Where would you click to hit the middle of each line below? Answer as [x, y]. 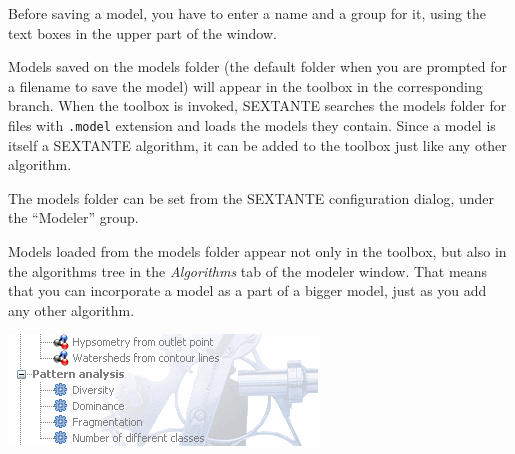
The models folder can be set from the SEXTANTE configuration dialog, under [251, 197]
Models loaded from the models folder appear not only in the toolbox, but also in [257, 251]
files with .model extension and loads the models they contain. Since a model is [252, 124]
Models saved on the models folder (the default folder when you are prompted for [257, 66]
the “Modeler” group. [73, 217]
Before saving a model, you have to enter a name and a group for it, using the [247, 13]
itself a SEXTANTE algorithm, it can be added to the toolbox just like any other [257, 144]
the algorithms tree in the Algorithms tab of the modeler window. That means [248, 270]
